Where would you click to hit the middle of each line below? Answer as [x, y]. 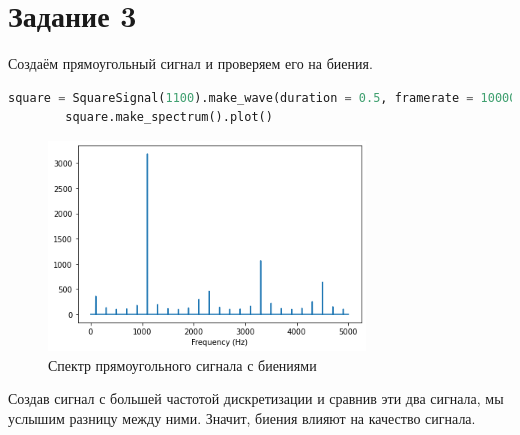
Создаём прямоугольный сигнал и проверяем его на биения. [190, 63]
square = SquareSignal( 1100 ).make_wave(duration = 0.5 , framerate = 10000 [262, 97]
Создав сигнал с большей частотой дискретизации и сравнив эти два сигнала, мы [256, 398]
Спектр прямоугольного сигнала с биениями [182, 364]
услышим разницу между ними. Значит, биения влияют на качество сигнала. [242, 417]
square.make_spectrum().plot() [169, 117]
